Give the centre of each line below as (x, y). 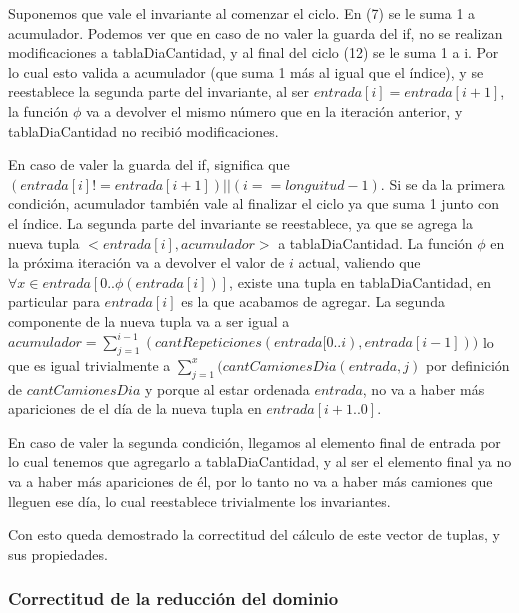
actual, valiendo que (359, 262)
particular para (54, 301)
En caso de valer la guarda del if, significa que (149, 164)
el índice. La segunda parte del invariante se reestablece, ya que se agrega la (240, 222)
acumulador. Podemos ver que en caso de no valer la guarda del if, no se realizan (255, 32)
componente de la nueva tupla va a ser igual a (149, 320)
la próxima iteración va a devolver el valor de (146, 262)
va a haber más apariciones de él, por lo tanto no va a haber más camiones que (250, 480)
